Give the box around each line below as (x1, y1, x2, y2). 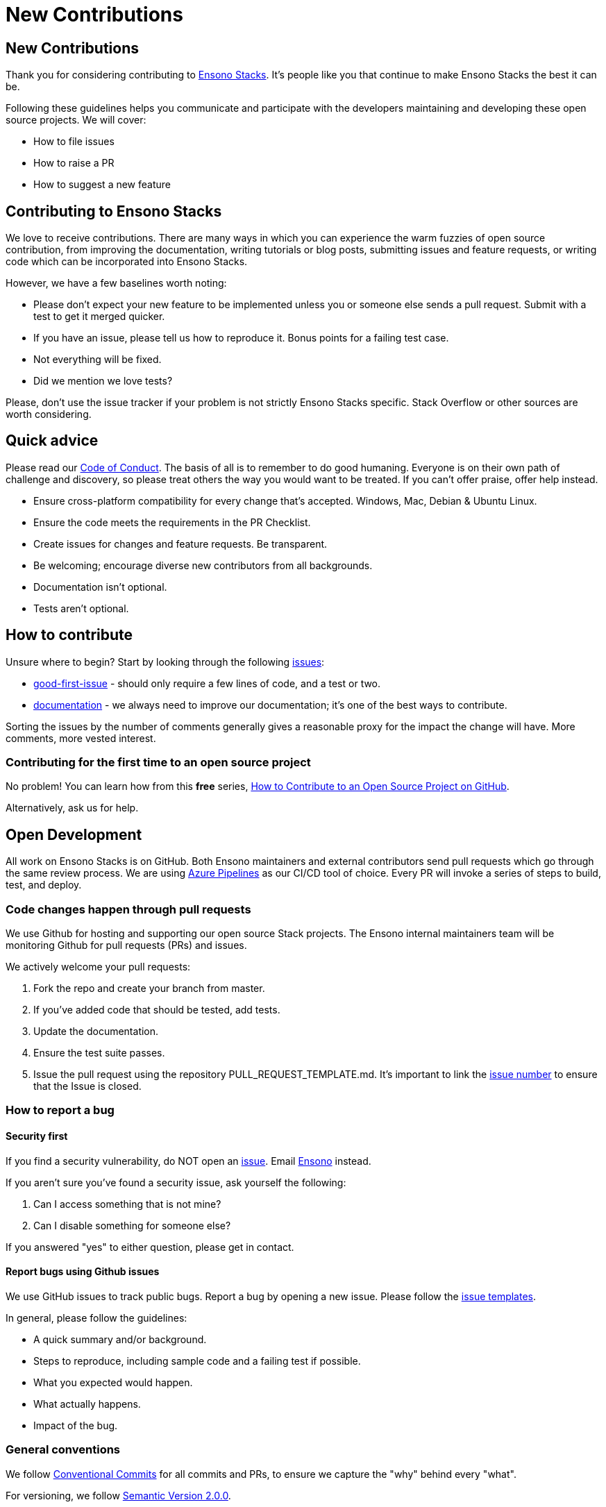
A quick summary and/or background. (33, 1333, 207, 1345)
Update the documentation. (33, 1025, 159, 1038)
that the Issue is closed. (33, 1080, 142, 1093)
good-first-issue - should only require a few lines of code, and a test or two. (33, 677, 381, 689)
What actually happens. (33, 1397, 141, 1410)
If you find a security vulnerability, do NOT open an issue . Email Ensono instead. (6, 1154, 371, 1167)
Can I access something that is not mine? (33, 1197, 221, 1210)
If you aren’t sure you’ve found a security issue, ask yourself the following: (6, 1176, 346, 1188)
